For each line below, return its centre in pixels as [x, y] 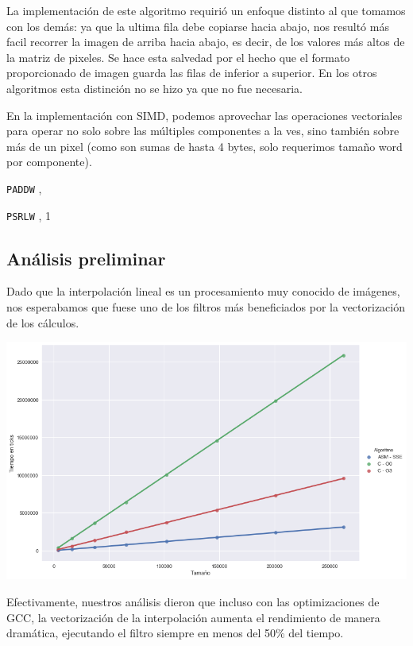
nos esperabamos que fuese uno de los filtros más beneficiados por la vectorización [206, 307]
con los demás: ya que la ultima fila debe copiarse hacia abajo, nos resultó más [198, 26]
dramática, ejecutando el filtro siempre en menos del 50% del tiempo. [175, 633]
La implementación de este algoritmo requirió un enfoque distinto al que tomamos [206, 10]
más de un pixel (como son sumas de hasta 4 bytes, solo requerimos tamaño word [205, 146]
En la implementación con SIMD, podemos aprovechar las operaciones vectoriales [205, 115]
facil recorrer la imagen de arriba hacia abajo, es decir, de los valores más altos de [206, 42]
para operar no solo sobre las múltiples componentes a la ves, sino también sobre [203, 131]
